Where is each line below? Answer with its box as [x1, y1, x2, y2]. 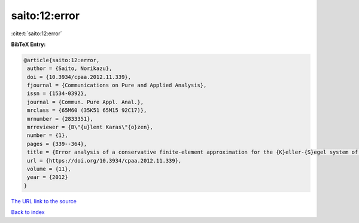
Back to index [11, 209, 45, 216]
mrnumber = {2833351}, [27, 115, 94, 122]
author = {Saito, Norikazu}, [27, 65, 112, 72]
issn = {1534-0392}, [27, 90, 87, 97]
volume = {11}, [27, 166, 72, 172]
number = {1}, [27, 132, 68, 139]
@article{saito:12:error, [23, 57, 100, 63]
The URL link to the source [11, 197, 77, 204]
